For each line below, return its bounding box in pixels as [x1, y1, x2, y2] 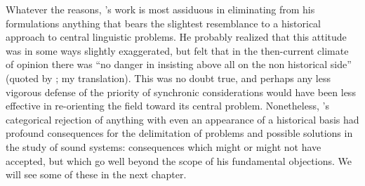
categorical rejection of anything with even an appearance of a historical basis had [6, 112, 359, 126]
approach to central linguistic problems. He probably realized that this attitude [6, 29, 347, 44]
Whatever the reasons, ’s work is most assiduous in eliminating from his [6, 2, 315, 16]
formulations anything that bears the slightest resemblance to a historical [6, 15, 321, 30]
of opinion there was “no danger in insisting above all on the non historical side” [6, 57, 352, 72]
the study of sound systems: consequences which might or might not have [6, 139, 321, 154]
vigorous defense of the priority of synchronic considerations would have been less [6, 84, 356, 99]
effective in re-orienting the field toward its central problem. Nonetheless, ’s [6, 98, 329, 113]
